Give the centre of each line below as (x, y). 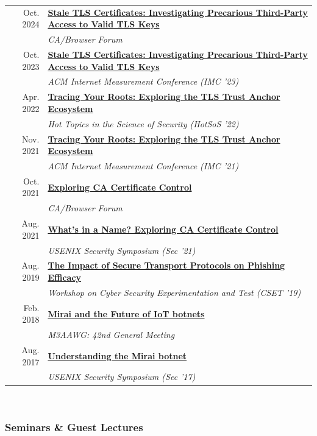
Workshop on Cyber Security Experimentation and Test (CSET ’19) (174, 292)
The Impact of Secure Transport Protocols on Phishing (166, 265)
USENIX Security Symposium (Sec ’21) (122, 250)
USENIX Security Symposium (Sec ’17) (122, 377)
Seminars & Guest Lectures (74, 427)
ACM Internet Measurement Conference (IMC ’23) (143, 81)
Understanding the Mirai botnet (117, 355)
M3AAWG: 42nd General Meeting (111, 335)
